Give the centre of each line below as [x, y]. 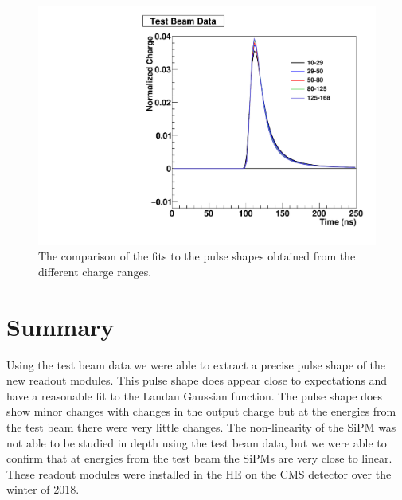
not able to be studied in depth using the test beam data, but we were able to [197, 442]
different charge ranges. [95, 271]
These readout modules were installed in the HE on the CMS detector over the [199, 473]
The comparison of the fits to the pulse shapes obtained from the [197, 256]
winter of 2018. [43, 489]
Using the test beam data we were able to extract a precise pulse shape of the [196, 364]
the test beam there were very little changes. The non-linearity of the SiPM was [201, 426]
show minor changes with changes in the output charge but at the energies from [201, 411]
